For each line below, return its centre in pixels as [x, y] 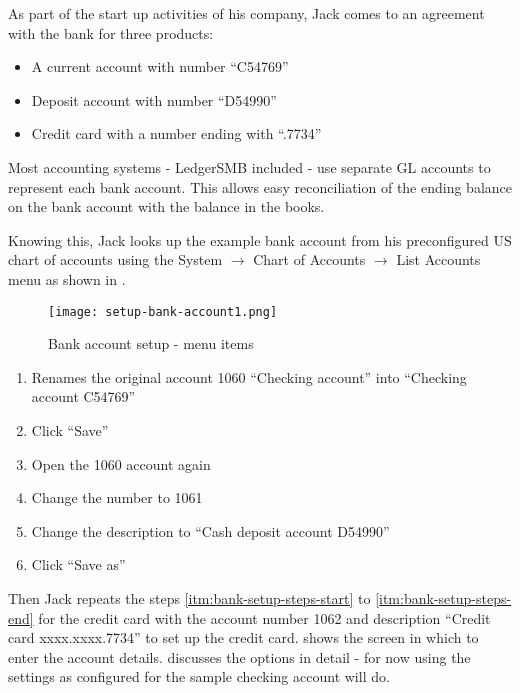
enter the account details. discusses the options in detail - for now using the [239, 656]
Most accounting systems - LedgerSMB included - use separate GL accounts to [249, 166]
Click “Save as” [78, 564]
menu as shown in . [67, 278]
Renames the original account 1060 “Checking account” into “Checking [249, 376]
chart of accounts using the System [115, 259]
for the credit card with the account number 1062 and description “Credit [264, 617]
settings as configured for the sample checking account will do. [199, 676]
